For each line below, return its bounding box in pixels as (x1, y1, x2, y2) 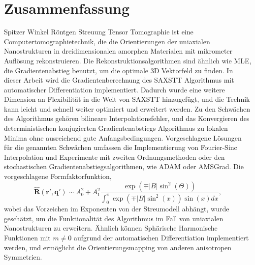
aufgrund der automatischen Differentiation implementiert (74, 233, 249, 243)
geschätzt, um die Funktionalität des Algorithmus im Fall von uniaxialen (4, 213, 223, 223)
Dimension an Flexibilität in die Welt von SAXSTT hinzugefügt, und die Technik (4, 94, 250, 104)
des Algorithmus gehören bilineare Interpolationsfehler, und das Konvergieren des (4, 113, 250, 123)
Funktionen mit (4, 233, 51, 243)
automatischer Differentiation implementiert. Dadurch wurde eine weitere (4, 84, 225, 94)
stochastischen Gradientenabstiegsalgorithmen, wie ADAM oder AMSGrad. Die (4, 161, 244, 172)
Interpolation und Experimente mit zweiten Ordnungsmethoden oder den (4, 151, 225, 162)
